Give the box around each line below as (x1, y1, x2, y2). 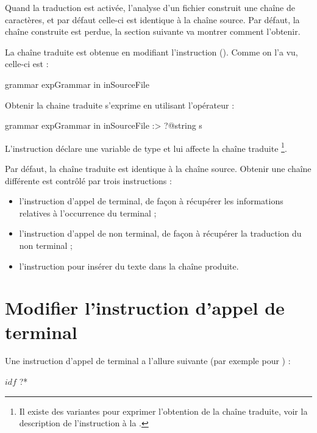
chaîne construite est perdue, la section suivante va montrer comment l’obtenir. (5, 25, 301, 38)
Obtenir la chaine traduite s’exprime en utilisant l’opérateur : (5, 98, 235, 111)
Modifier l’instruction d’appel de (5, 295, 285, 320)
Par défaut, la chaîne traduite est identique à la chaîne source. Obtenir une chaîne (5, 162, 312, 174)
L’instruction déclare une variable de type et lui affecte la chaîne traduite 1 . (5, 140, 287, 154)
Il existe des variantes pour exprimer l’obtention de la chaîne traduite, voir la (19, 404, 308, 417)
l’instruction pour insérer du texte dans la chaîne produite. (19, 259, 239, 272)
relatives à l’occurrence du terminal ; (19, 206, 157, 219)
